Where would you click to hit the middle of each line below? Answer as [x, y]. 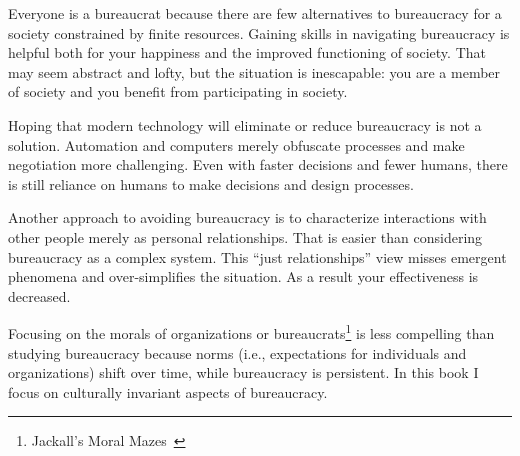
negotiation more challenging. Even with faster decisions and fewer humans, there [258, 164]
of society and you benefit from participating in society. [178, 91]
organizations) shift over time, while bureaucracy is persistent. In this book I [243, 372]
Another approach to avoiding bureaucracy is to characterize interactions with [247, 217]
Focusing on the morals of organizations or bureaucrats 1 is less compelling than [251, 331]
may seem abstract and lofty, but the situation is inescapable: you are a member [254, 71]
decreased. [39, 295]
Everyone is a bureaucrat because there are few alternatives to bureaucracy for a [255, 13]
